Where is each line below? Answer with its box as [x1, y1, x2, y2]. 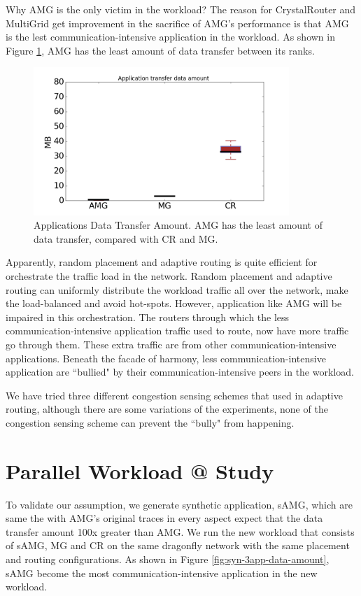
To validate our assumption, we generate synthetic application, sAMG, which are [6, 497, 353, 511]
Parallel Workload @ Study [6, 456, 274, 485]
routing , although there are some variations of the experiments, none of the [6, 402, 328, 416]
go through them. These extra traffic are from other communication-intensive [6, 336, 337, 351]
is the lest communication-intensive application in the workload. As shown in [6, 29, 335, 44]
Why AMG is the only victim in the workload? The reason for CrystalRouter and [6, 2, 356, 16]
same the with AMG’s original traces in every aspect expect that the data [6, 511, 323, 525]
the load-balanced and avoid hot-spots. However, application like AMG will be [6, 296, 342, 311]
